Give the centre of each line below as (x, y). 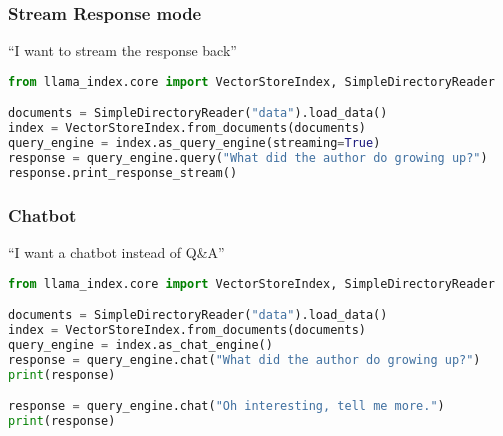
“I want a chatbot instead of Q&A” (116, 251)
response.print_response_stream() (123, 172)
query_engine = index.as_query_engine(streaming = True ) (194, 143)
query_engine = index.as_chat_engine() (140, 344)
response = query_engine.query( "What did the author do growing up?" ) (248, 157)
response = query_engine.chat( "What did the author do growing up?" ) (244, 359)
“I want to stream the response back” (122, 50)
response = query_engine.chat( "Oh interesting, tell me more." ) (226, 406)
